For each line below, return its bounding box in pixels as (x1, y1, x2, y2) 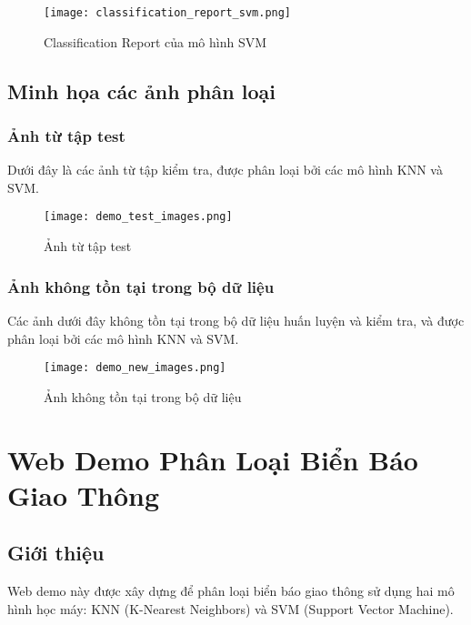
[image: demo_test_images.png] (44, 210, 233, 224)
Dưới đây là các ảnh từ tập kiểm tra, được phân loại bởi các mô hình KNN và (7, 160, 443, 179)
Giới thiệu (7, 539, 105, 567)
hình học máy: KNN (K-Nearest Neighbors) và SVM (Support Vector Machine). (7, 599, 454, 618)
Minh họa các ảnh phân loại (7, 76, 276, 105)
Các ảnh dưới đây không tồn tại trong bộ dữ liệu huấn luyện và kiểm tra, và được (7, 310, 465, 329)
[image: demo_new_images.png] (44, 361, 226, 375)
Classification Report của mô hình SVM (44, 32, 267, 51)
